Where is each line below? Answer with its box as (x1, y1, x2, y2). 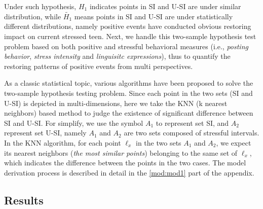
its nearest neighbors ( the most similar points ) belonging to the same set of (4, 147, 238, 158)
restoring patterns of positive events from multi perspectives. (4, 60, 193, 71)
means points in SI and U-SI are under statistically (74, 11, 233, 21)
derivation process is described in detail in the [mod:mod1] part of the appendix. (4, 167, 254, 178)
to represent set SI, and (156, 117, 229, 128)
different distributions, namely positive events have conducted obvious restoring (4, 21, 251, 31)
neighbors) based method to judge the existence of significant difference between (4, 108, 253, 118)
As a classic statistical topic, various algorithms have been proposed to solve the (4, 78, 253, 88)
